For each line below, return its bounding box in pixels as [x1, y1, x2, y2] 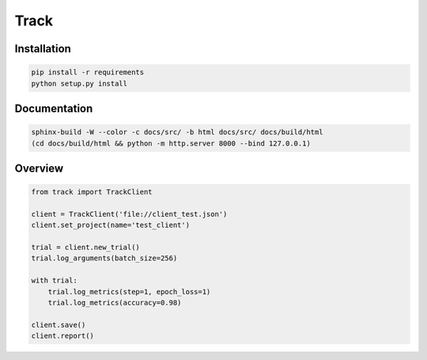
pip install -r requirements [31, 68, 145, 77]
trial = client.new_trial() [31, 243, 140, 252]
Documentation [14, 101, 93, 115]
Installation [14, 42, 71, 55]
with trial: [31, 276, 78, 285]
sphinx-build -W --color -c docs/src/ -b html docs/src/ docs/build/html [31, 127, 323, 137]
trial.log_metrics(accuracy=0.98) [47, 298, 182, 308]
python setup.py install [31, 79, 128, 88]
